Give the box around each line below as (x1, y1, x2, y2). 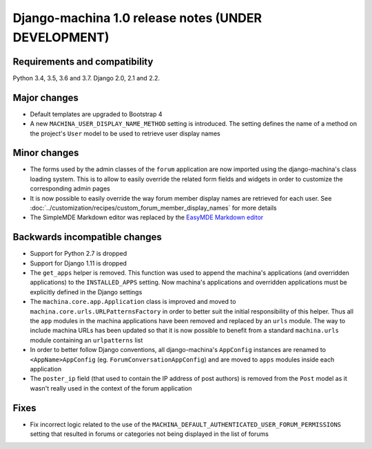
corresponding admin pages (30, 184, 110, 193)
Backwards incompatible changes (12, 231, 162, 243)
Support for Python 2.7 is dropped (30, 250, 127, 258)
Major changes (12, 91, 79, 103)
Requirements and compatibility (12, 56, 154, 67)
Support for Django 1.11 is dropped (30, 259, 127, 267)
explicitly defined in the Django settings (30, 287, 143, 296)
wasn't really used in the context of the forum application (30, 384, 192, 392)
